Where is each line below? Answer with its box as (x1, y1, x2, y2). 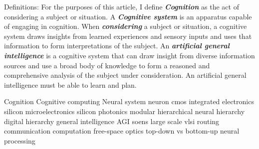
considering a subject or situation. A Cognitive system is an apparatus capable (4, 11, 252, 21)
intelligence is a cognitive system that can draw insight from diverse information (4, 50, 255, 60)
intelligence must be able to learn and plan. (4, 79, 137, 90)
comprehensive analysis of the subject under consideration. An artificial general (4, 70, 247, 80)
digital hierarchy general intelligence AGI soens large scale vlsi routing (4, 116, 220, 126)
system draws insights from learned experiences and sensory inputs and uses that (4, 30, 252, 41)
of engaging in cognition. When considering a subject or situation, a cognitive (4, 21, 247, 31)
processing (4, 135, 35, 146)
